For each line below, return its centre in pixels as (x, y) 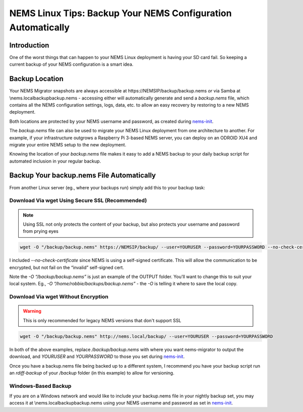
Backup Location (36, 79)
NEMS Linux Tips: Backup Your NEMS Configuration (120, 13)
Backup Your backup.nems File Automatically (83, 175)
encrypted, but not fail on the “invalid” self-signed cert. (67, 267)
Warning (32, 311)
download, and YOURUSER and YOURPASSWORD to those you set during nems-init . (97, 356)
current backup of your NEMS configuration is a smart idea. (71, 64)
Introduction (29, 45)
